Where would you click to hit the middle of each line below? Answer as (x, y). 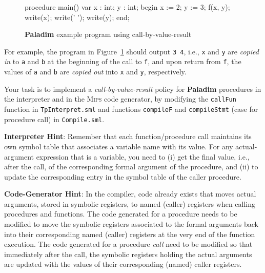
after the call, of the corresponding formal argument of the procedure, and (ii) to (131, 167)
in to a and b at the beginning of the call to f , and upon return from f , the (123, 61)
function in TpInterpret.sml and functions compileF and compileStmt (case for (131, 109)
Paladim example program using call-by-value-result (108, 34)
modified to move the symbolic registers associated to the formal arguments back (131, 224)
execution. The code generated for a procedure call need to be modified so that (128, 244)
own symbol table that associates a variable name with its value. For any (119, 146)
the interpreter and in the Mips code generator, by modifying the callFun (120, 99)
